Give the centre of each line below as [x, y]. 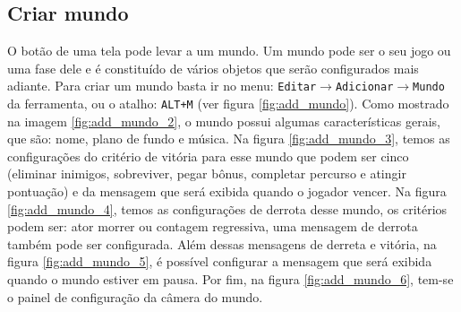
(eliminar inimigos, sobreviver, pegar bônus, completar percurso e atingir [207, 173]
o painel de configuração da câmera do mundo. [135, 296]
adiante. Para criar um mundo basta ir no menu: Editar [162, 86]
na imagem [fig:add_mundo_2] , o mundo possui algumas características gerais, [224, 121]
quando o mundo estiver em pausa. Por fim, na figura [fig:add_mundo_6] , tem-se [230, 279]
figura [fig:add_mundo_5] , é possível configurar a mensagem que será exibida [220, 261]
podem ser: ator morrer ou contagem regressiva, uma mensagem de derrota [213, 226]
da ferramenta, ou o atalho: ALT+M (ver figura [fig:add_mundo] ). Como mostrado [228, 104]
